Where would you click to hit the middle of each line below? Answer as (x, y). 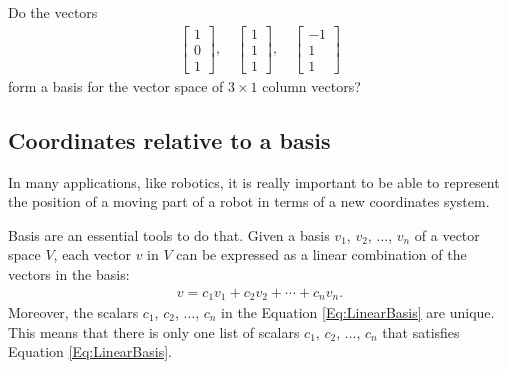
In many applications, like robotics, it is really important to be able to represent (254, 181)
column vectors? (311, 85)
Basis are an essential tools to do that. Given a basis (169, 234)
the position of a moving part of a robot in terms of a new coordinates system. (249, 201)
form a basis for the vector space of (116, 85)
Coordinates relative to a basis (169, 139)
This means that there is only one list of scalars (154, 331)
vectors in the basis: (69, 273)
